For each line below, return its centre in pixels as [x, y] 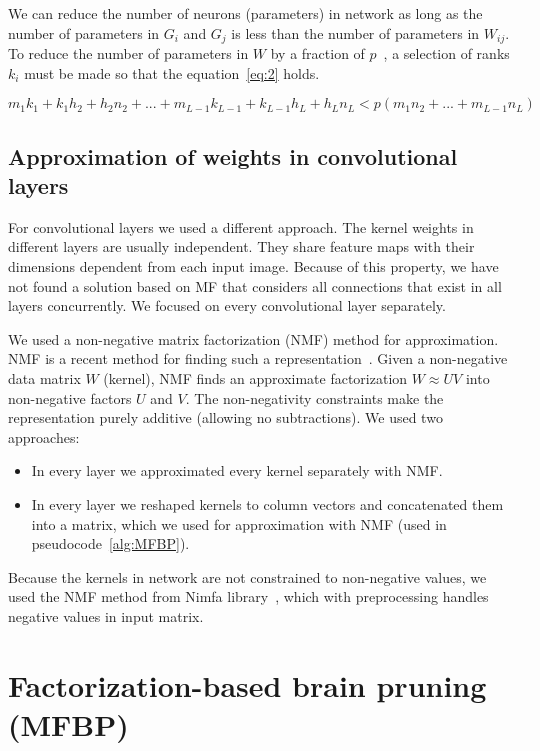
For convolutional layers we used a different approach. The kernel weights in [241, 226]
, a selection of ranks [446, 53]
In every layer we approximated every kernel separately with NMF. [237, 470]
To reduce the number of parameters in [128, 53]
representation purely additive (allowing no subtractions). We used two [225, 417]
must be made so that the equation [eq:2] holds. [172, 72]
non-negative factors [70, 397]
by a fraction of [317, 53]
